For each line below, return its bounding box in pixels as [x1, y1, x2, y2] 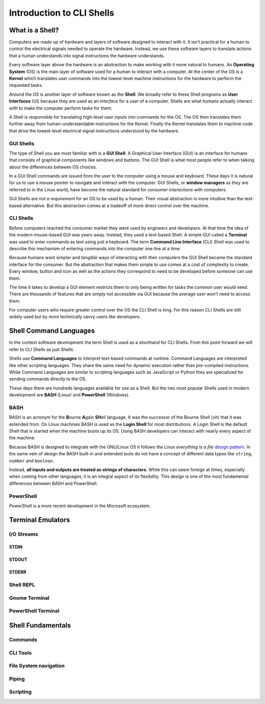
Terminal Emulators [9, 516, 70, 524]
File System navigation [9, 662, 65, 669]
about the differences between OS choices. [9, 164, 97, 170]
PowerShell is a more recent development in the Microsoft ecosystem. [9, 503, 151, 509]
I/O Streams [9, 530, 38, 537]
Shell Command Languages [9, 327, 95, 335]
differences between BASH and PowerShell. [9, 480, 98, 486]
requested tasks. [9, 82, 43, 88]
